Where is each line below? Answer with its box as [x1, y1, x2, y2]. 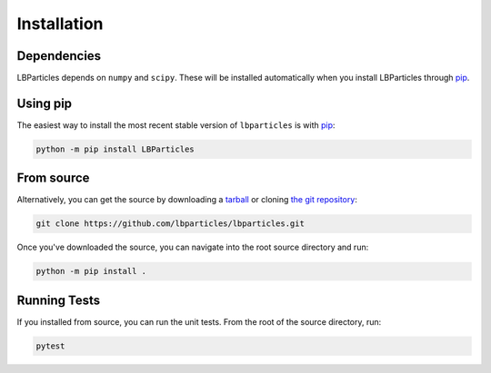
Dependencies [16, 48, 102, 64]
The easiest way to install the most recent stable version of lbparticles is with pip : [16, 119, 336, 131]
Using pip [16, 95, 73, 111]
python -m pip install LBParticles [35, 143, 195, 154]
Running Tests [16, 292, 100, 308]
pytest [35, 340, 65, 351]
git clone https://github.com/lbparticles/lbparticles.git [35, 219, 305, 229]
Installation [16, 14, 104, 34]
